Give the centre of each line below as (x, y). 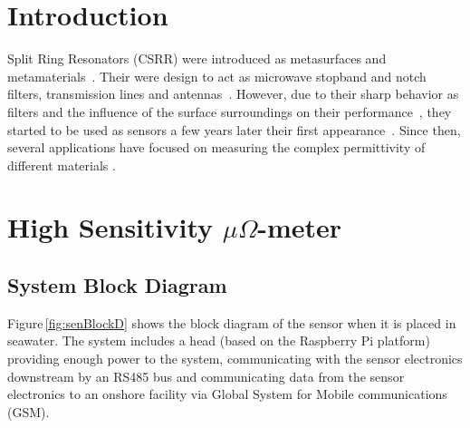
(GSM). (29, 411)
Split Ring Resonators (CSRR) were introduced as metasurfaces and (197, 58)
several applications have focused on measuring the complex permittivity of (216, 147)
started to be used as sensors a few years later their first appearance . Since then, (234, 129)
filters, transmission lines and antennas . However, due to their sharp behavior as (233, 94)
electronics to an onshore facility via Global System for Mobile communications (227, 394)
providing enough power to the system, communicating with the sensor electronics (235, 359)
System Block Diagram (117, 285)
